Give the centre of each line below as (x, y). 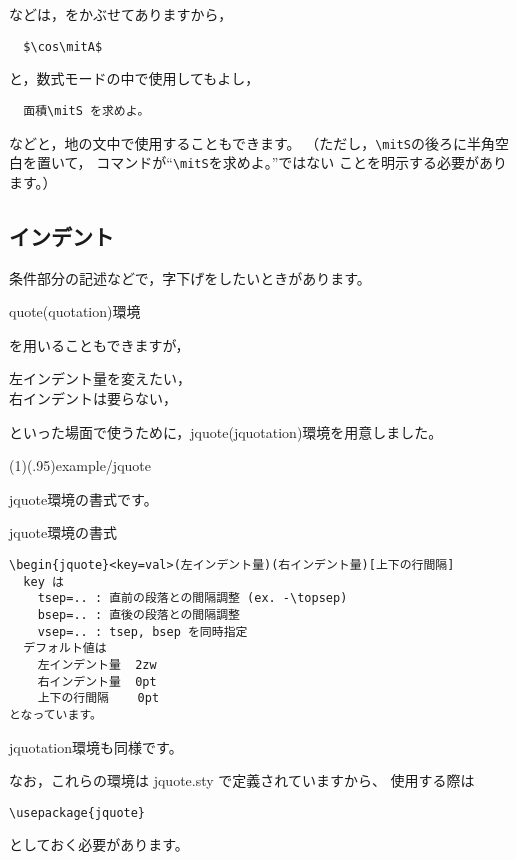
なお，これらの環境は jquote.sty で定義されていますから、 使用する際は (242, 780)
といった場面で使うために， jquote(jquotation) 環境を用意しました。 (226, 431)
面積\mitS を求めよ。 (86, 110)
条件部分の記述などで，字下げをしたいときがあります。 (190, 277)
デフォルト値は (65, 648)
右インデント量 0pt (97, 681)
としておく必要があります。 (99, 844)
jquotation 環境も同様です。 (96, 746)
